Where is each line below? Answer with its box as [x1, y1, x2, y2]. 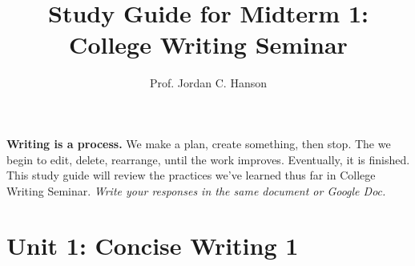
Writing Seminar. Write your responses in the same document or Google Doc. [6, 182, 386, 199]
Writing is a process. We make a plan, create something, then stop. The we [6, 135, 391, 151]
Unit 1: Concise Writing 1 [6, 229, 299, 262]
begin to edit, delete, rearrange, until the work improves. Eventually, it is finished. [6, 151, 410, 167]
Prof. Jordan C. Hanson [149, 75, 268, 91]
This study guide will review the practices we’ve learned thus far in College [6, 167, 376, 183]
